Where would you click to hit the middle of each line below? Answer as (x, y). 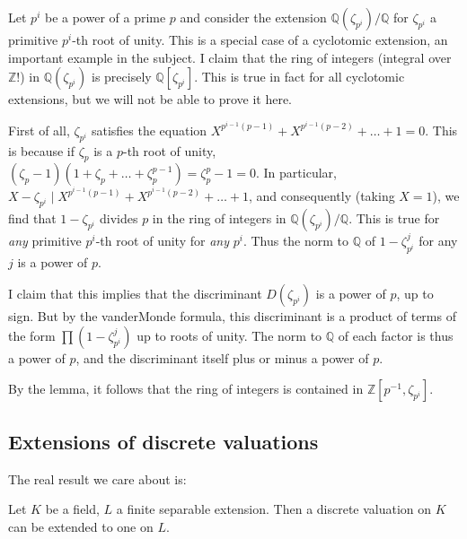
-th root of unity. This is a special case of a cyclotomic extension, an (260, 39)
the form (32, 335)
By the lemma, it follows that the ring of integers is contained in (186, 389)
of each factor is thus (396, 335)
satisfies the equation (149, 130)
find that (32, 218)
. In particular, (296, 173)
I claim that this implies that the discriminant (135, 294)
